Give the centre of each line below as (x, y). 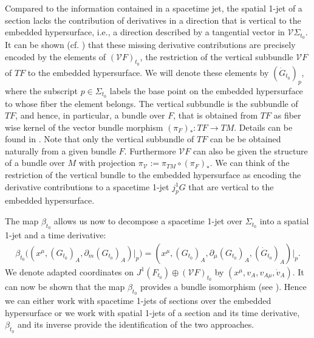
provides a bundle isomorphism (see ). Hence (223, 287)
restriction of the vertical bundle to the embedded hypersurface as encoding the (153, 175)
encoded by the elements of (56, 56)
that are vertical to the (231, 186)
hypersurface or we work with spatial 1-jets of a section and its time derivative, (152, 312)
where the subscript (42, 90)
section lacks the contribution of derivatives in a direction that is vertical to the (153, 20)
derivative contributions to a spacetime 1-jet (87, 186)
